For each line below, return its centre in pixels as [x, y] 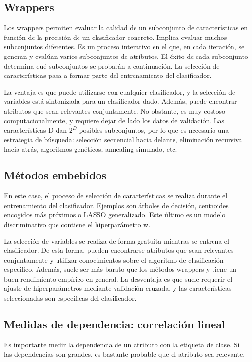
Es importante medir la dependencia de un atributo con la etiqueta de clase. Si [122, 344]
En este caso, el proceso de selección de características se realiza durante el [116, 196]
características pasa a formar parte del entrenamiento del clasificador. [108, 75]
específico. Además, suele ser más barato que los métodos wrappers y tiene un [120, 269]
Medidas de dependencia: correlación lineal [115, 324]
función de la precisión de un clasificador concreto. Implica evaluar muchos [116, 37]
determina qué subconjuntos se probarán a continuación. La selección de [112, 66]
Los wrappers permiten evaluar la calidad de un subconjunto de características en [126, 28]
